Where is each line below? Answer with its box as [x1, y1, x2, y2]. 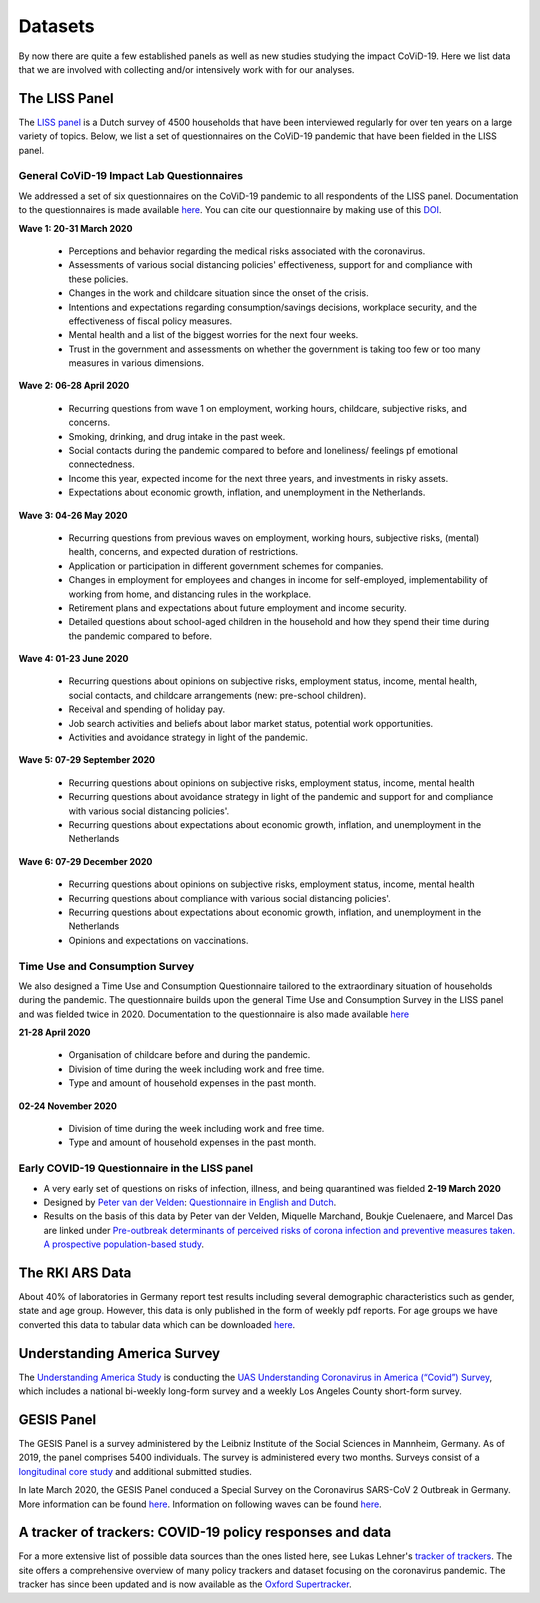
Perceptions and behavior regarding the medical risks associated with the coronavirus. [68, 245, 426, 257]
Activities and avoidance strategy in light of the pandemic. [68, 731, 309, 744]
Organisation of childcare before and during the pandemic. [68, 1049, 311, 1061]
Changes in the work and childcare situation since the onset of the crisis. [68, 287, 369, 299]
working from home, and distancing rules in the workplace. [68, 588, 312, 600]
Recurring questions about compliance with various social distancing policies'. [68, 892, 392, 904]
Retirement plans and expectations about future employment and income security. [68, 601, 407, 614]
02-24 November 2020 [18, 1100, 117, 1112]
